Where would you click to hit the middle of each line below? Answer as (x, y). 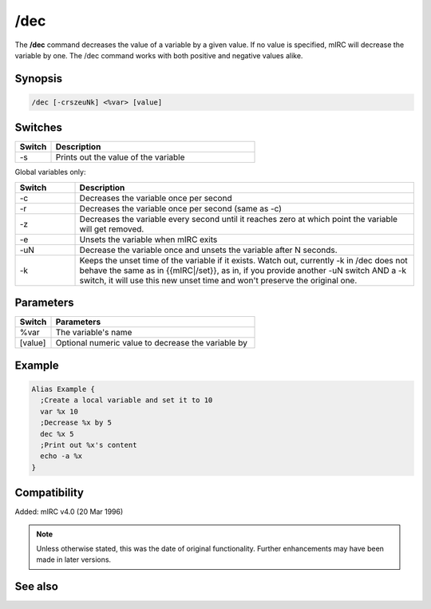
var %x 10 (59, 411)
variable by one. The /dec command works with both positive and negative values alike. (159, 55)
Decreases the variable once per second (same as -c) (181, 208)
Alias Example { (63, 389)
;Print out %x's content (89, 445)
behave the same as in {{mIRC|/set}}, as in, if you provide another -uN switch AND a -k (243, 270)
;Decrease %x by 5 (76, 423)
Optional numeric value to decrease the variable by (151, 343)
